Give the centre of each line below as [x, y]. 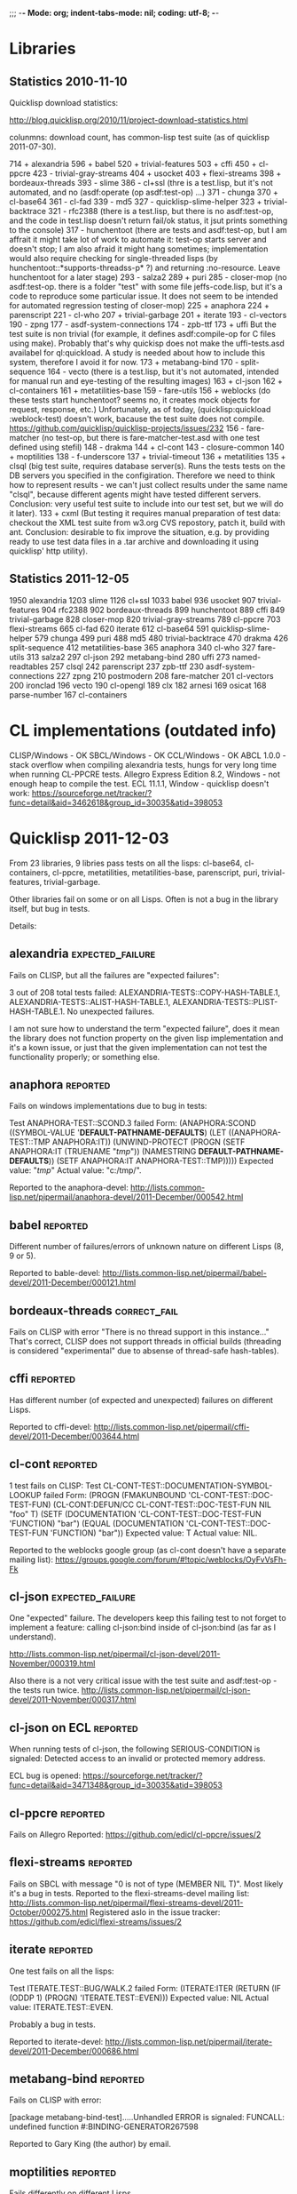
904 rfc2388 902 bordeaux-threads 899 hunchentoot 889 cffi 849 [163, 610]
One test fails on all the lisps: [62, 1971]
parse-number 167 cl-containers [68, 694]
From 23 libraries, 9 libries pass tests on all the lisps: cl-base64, [126, 863]
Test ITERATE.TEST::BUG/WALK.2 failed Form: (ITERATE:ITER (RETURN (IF [145, 1988]
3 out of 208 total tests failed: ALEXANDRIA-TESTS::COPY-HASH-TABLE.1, [145, 992]
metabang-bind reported [77, 2079]
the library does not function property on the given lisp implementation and [146, 1038]
